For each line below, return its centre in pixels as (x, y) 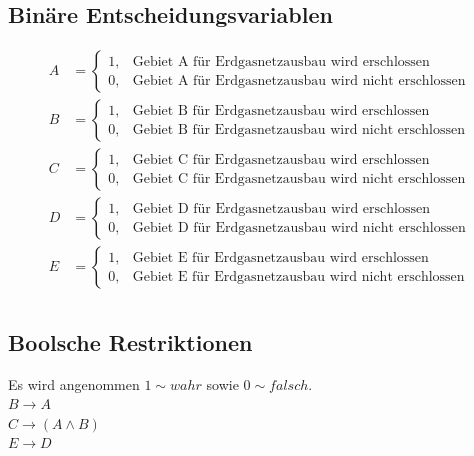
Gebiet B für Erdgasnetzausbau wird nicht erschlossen (298, 129)
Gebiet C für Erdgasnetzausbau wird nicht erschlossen (299, 178)
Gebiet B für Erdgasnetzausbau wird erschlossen (281, 110)
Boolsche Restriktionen (130, 341)
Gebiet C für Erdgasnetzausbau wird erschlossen (281, 159)
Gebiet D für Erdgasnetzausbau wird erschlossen (281, 208)
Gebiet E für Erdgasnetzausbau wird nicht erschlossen (298, 276)
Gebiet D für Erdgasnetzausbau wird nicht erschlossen (299, 227)
